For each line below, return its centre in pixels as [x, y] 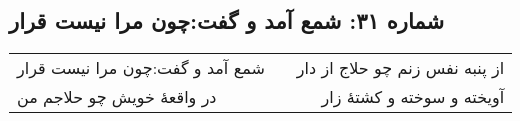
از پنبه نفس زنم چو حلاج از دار [400, 68]
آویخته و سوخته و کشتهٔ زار [413, 97]
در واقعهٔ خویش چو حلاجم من [117, 97]
